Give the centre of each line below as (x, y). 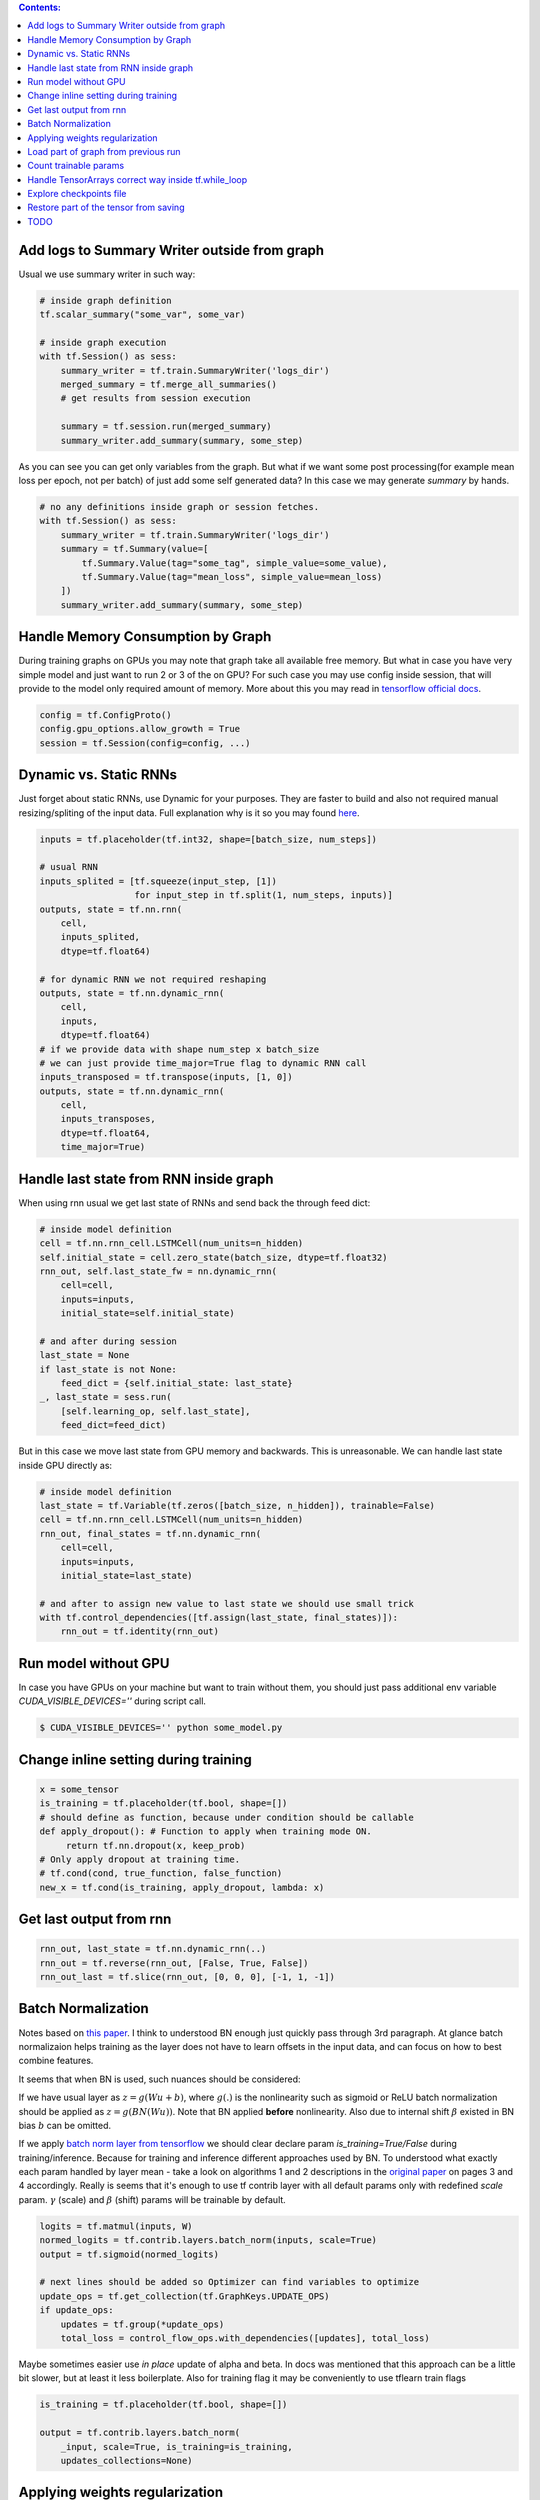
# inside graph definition (105, 300)
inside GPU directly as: (65, 1465)
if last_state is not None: (108, 1369)
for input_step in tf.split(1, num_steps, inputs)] (264, 895)
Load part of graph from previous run (104, 151)
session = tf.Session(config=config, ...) (145, 743)
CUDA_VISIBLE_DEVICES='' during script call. (112, 1701)
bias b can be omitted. (65, 2125)
